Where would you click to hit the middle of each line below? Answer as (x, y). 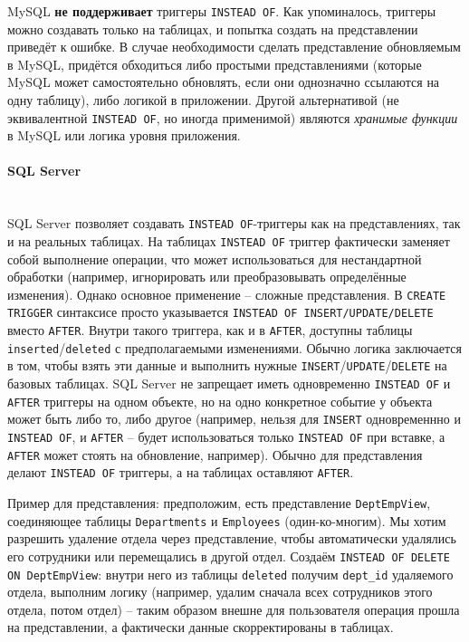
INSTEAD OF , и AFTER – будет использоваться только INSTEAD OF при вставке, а (226, 437)
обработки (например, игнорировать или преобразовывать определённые (207, 277)
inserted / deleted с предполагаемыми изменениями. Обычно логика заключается (234, 347)
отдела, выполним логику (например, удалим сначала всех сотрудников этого (220, 592)
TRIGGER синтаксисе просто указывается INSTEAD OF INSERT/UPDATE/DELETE (220, 312)
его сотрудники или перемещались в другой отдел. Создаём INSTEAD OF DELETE (229, 556)
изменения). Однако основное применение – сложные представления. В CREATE (227, 294)
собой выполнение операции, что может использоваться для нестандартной (215, 259)
